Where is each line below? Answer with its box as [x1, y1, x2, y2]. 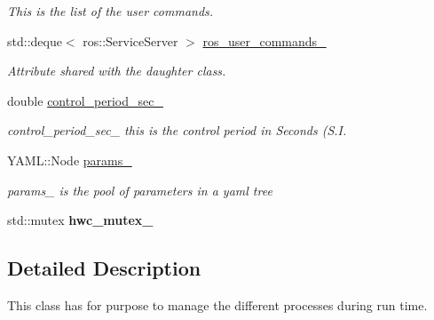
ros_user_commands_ [202, 31, 327, 50]
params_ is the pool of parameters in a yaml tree [7, 180, 272, 199]
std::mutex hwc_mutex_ [7, 211, 154, 229]
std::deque [7, 31, 62, 50]
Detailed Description [7, 254, 201, 282]
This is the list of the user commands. [7, 2, 214, 20]
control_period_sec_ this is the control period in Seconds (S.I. [7, 121, 347, 140]
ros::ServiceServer [83, 31, 178, 50]
